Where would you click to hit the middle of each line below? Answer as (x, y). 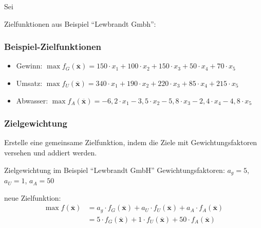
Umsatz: (29, 83)
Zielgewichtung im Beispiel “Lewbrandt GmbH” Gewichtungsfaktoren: (115, 170)
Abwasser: (32, 100)
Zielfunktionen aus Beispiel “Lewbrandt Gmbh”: (80, 23)
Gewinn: (29, 66)
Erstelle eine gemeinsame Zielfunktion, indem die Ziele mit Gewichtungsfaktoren (131, 142)
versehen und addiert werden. (51, 152)
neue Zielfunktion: (33, 197)
